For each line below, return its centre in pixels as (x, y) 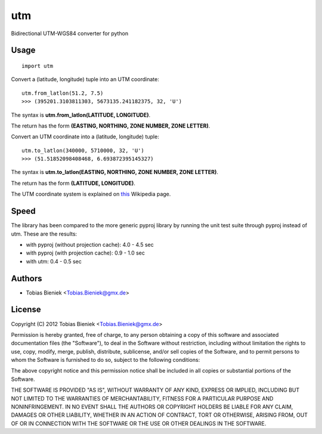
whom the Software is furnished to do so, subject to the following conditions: (106, 360)
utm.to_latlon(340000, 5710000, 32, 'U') (83, 150)
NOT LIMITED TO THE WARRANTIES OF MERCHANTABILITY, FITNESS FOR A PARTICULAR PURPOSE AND (142, 398)
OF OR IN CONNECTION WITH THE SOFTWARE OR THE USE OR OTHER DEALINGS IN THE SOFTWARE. (139, 423)
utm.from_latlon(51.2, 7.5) (63, 93)
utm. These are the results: (44, 234)
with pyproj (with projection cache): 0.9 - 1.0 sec (86, 253)
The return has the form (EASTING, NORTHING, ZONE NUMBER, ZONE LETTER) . (111, 126)
